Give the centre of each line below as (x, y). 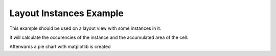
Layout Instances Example (66, 13)
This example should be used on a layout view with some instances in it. (85, 28)
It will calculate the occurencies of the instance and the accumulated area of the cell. (99, 37)
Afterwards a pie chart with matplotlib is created (60, 47)
